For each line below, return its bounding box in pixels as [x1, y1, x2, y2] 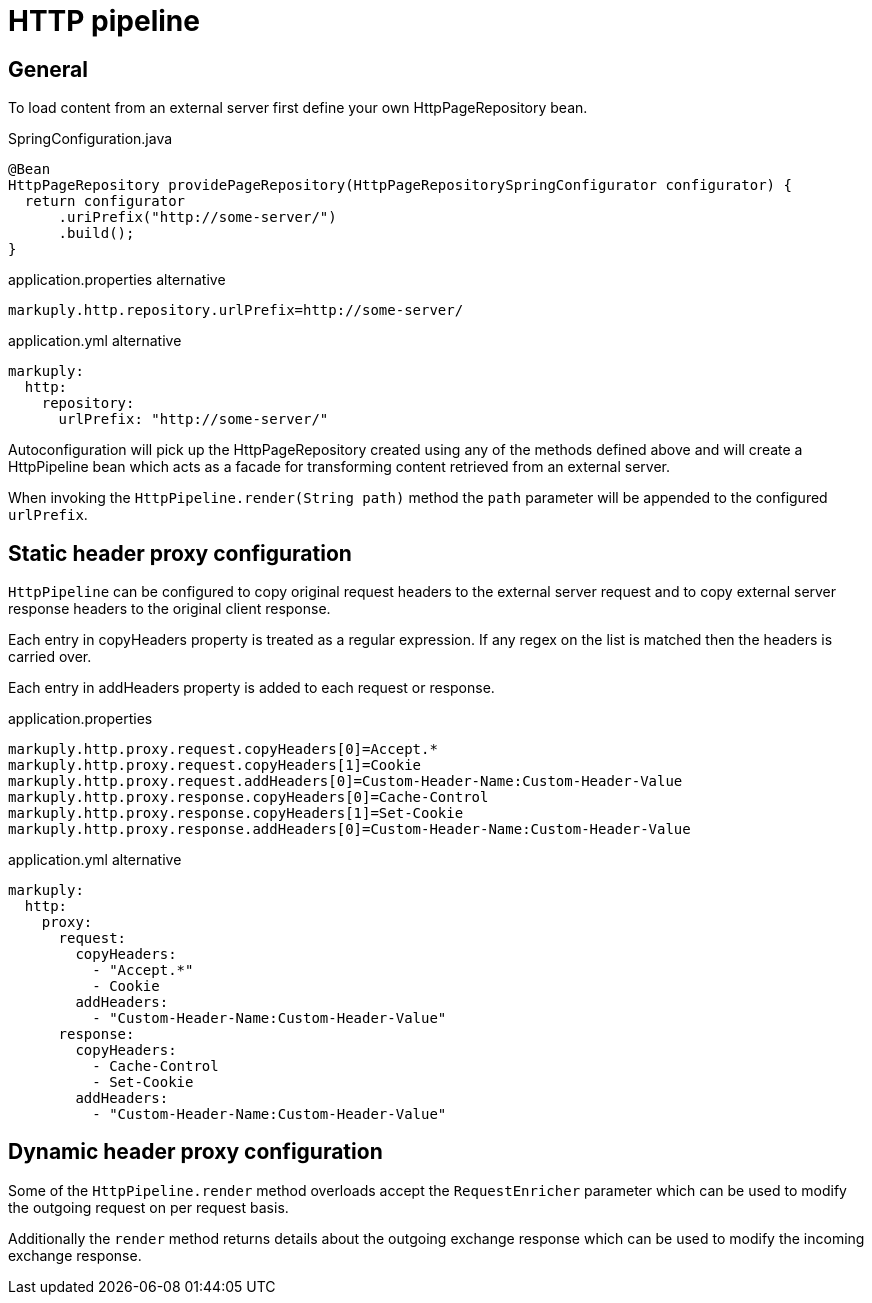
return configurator [24, 193, 186, 210]
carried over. [8, 648, 92, 666]
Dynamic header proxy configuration [8, 1139, 383, 1165]
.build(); [58, 225, 135, 242]
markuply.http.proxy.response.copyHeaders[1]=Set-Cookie [8, 805, 464, 822]
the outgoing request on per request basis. [8, 1198, 289, 1216]
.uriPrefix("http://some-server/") [58, 209, 337, 226]
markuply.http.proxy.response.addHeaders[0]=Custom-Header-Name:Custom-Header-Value [8, 821, 691, 838]
